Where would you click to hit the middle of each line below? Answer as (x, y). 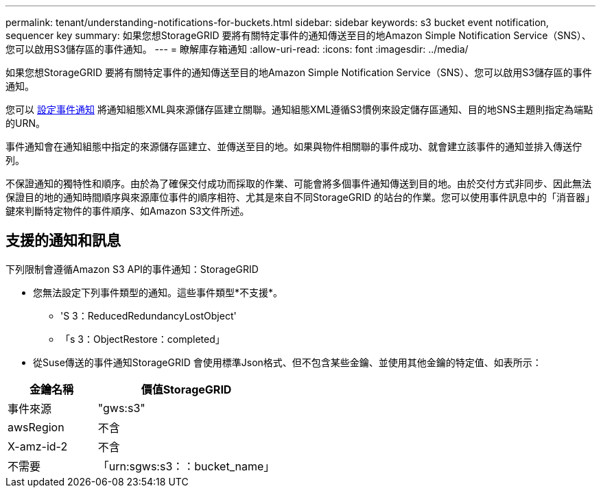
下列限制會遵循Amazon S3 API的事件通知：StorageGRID (132, 269)
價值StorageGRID (186, 389)
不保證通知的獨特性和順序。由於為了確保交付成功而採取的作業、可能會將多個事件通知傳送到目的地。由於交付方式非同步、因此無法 (298, 183)
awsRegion (36, 427)
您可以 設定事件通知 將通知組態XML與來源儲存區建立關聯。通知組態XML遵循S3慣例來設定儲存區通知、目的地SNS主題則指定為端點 (299, 109)
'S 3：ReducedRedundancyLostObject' (149, 315)
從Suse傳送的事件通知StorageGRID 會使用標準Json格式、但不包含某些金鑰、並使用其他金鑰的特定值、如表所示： (287, 362)
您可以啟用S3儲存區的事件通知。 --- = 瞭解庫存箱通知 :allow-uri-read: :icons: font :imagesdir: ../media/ (237, 49)
